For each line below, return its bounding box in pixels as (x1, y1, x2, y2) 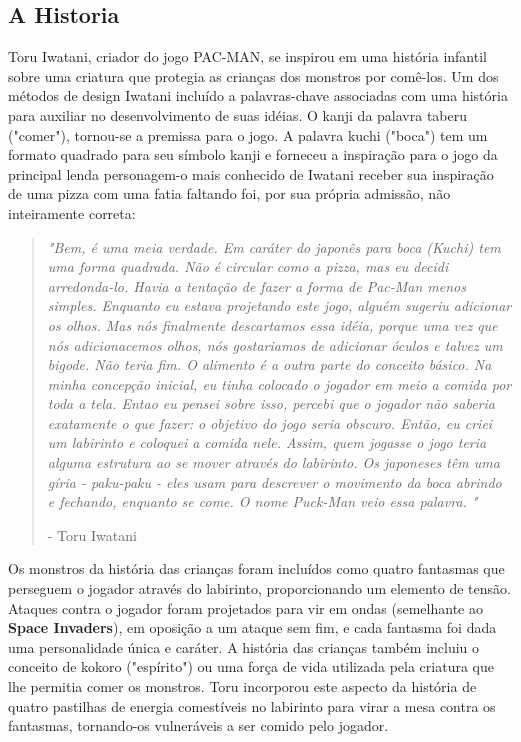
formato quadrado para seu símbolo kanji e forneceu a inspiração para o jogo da (8, 144, 498, 165)
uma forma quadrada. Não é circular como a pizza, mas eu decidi (47, 256, 449, 277)
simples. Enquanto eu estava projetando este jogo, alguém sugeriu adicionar (47, 295, 512, 316)
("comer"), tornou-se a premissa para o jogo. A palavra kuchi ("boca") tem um (8, 124, 488, 145)
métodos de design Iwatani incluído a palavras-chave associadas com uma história (8, 85, 508, 106)
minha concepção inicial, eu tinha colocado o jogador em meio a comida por (47, 373, 512, 394)
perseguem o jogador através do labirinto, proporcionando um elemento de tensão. (8, 578, 511, 599)
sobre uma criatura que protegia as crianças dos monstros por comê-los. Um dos (8, 65, 499, 86)
